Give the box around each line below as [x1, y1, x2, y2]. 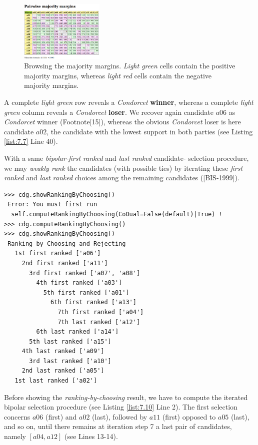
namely [4, 431, 26, 442]
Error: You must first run [7, 201, 97, 208]
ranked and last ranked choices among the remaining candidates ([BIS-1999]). [4, 172, 239, 183]
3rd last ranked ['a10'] [29, 357, 111, 365]
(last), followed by [92, 411, 147, 422]
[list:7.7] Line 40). [4, 136, 58, 146]
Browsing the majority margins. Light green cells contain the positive [24, 60, 235, 71]
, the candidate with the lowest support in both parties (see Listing [46, 126, 253, 136]
